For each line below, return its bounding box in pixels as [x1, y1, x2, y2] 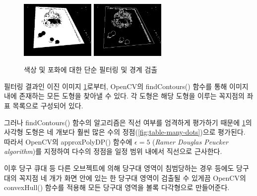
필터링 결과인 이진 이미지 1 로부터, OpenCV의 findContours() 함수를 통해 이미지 [4, 81, 249, 91]
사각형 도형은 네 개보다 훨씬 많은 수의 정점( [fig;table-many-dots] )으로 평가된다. [4, 127, 246, 137]
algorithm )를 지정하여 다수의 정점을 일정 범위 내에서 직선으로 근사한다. [4, 146, 222, 156]
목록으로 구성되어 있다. [12, 100, 83, 110]
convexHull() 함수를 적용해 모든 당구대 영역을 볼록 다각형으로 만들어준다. [4, 182, 230, 193]
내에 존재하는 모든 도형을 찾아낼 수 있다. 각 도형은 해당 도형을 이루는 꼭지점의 [4, 91, 245, 101]
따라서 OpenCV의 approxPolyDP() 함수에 [4, 136, 132, 147]
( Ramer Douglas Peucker [152, 136, 228, 147]
